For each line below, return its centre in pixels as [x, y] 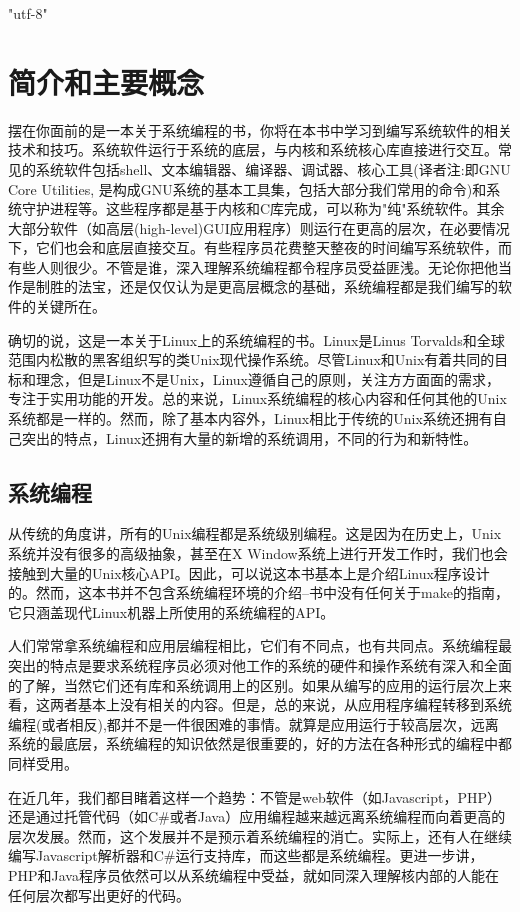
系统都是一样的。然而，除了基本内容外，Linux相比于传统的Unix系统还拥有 [250, 418]
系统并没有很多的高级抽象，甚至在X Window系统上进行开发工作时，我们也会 [258, 553]
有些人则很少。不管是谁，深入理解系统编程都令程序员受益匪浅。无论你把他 [253, 266]
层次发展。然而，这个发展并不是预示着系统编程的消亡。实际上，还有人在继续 [260, 835]
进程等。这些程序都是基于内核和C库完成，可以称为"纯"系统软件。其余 [277, 208]
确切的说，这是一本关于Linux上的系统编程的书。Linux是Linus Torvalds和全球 [256, 339]
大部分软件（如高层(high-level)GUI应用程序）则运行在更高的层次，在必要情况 [259, 227]
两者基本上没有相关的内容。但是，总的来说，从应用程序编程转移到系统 [280, 704]
